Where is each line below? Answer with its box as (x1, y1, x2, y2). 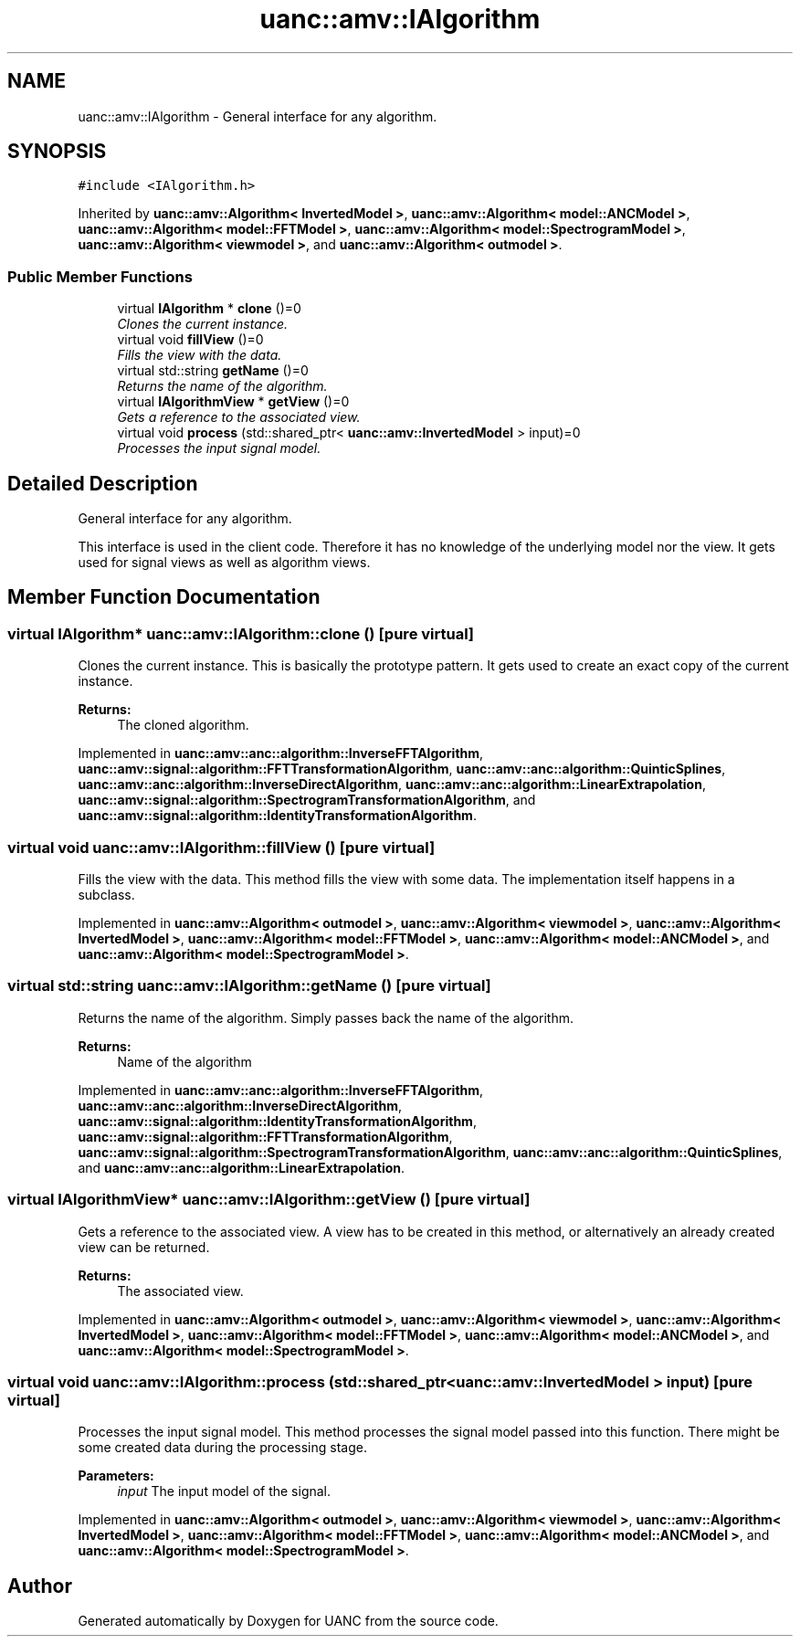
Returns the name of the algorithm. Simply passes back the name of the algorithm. (78, 1009, 574, 1026)
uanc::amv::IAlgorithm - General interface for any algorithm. (78, 108, 437, 124)
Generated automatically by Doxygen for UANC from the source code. (78, 1613, 499, 1629)
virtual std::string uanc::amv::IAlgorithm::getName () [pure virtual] (7, 976, 491, 996)
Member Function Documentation (7, 585, 321, 609)
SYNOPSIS (7, 140, 107, 163)
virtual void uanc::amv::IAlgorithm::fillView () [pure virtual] (7, 838, 436, 857)
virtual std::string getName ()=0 (117, 363, 309, 379)
